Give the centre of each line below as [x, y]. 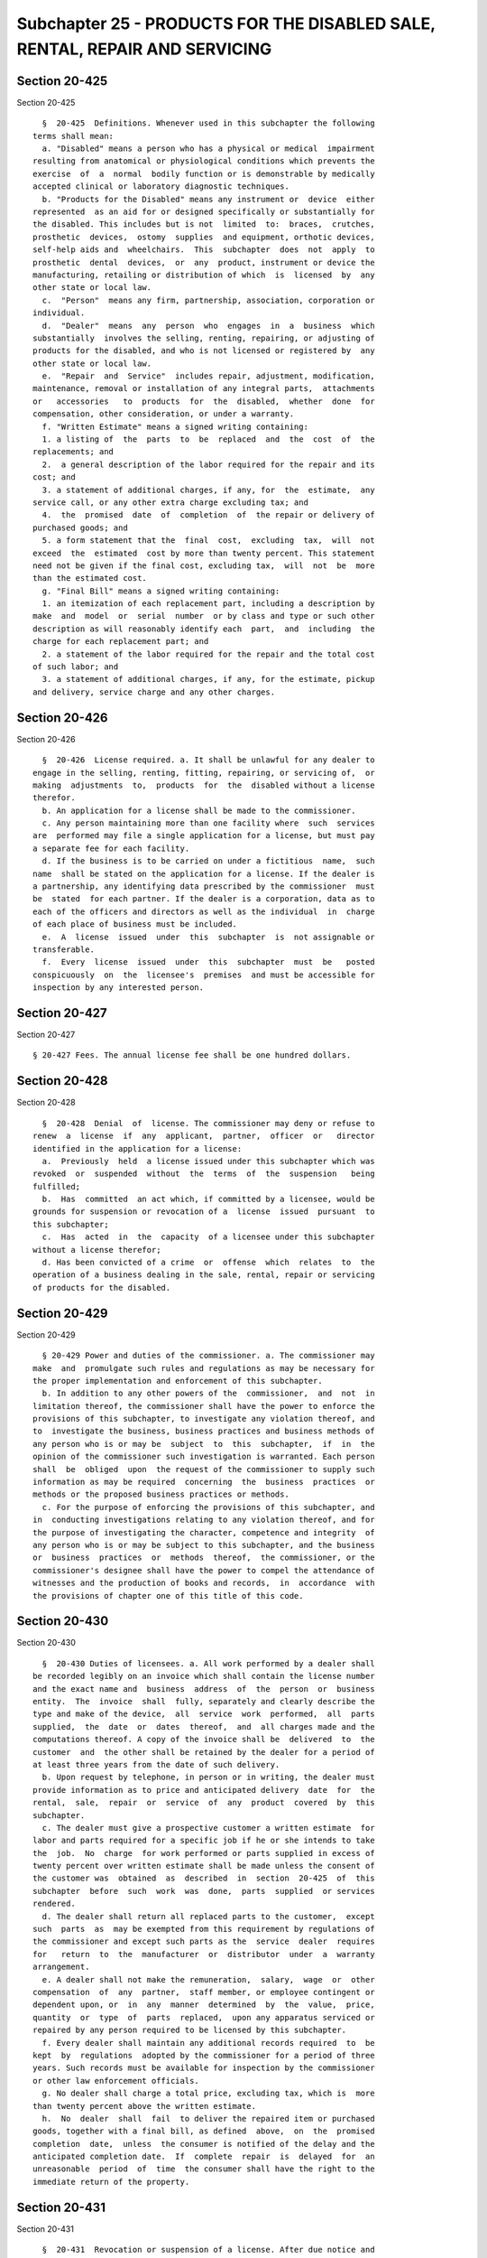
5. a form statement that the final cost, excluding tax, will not [208, 541]
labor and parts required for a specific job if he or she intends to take [204, 1841]
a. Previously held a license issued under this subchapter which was [208, 1161]
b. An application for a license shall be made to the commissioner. [199, 810]
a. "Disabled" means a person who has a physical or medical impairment [208, 149]
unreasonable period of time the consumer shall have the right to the [204, 2169]
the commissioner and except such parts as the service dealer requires [204, 1941]
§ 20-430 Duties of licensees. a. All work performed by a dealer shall [208, 1663]
